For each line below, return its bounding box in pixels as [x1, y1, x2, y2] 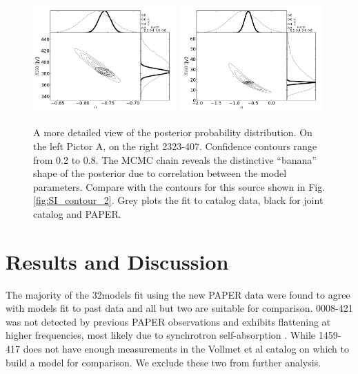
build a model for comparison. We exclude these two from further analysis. [6, 355, 321, 369]
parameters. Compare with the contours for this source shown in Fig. [33, 179, 326, 194]
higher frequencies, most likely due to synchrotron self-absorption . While [6, 328, 315, 342]
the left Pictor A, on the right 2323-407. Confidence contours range [33, 139, 317, 153]
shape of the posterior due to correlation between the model [33, 166, 287, 180]
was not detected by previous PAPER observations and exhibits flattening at [6, 314, 331, 328]
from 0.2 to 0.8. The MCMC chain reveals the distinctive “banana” [33, 152, 317, 167]
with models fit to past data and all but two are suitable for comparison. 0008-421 [6, 301, 353, 315]
